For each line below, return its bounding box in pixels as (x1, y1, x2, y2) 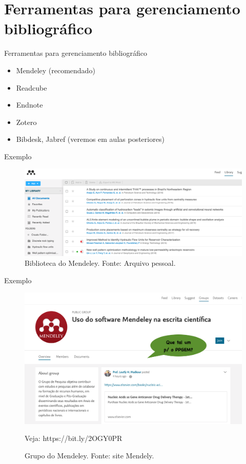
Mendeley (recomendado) (16, 65, 95, 75)
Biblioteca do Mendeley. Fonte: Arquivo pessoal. (25, 258, 176, 268)
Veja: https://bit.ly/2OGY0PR (25, 433, 122, 444)
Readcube (16, 82, 47, 93)
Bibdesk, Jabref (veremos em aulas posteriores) (16, 134, 165, 144)
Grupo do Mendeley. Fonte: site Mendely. (25, 450, 154, 460)
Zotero (16, 116, 37, 127)
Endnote (16, 99, 43, 110)
